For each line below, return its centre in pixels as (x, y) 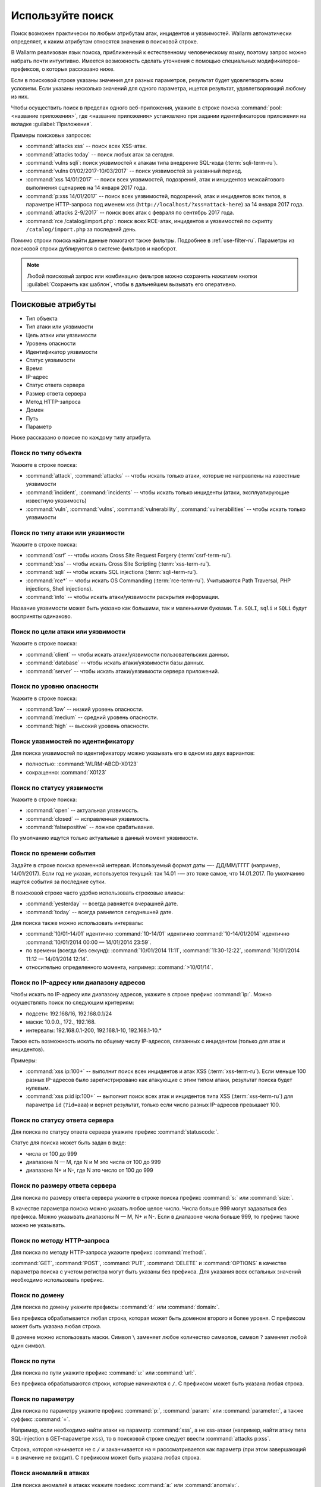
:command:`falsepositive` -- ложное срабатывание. (90, 827)
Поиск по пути (33, 1361)
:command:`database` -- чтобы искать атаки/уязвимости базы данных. (115, 663)
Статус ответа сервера (55, 385)
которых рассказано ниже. (81, 69)
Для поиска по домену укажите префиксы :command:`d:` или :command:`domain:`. (115, 1307)
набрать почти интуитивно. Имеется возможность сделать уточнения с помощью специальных (133, 61)
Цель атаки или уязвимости (61, 335)
